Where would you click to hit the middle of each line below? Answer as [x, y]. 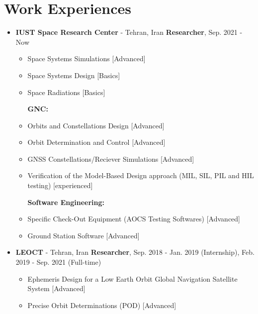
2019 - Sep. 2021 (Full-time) [58, 262]
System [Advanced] [56, 288]
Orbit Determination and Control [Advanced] [96, 142]
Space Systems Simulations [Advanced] [86, 58]
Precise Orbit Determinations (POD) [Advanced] [102, 305]
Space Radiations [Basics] [66, 92]
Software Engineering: [66, 202]
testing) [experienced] [60, 185]
